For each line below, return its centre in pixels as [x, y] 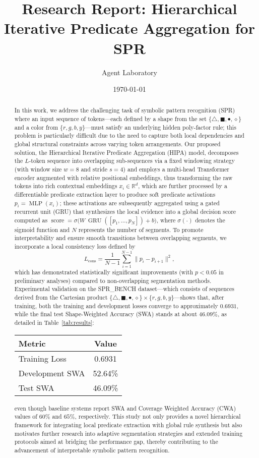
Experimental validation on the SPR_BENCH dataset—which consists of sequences [124, 289]
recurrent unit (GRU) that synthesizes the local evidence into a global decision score [125, 212]
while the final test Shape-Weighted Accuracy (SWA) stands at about [106, 314]
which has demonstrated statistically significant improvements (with [104, 272]
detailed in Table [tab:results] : [54, 323]
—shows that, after [199, 297]
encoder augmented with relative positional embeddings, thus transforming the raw [123, 177]
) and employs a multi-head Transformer [176, 169]
